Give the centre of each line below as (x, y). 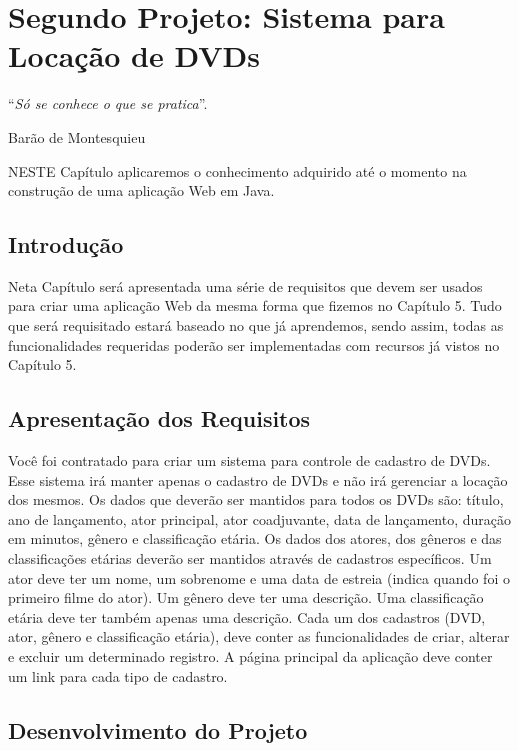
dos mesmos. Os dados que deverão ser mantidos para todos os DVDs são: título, (256, 499)
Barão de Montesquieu (77, 136)
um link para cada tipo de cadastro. (118, 675)
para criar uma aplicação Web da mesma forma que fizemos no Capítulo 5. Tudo (255, 305)
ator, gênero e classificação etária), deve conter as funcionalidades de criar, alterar (259, 636)
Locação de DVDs (134, 55)
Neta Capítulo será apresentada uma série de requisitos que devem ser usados (245, 285)
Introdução (66, 244)
